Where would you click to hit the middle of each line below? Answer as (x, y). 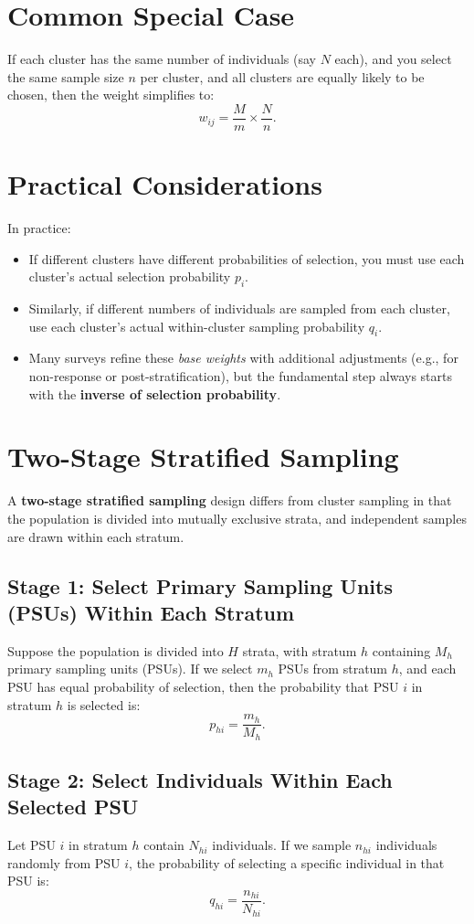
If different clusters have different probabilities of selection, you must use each (247, 258)
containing (401, 650)
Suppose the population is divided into (116, 650)
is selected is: (104, 704)
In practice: (39, 228)
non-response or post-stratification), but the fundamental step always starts (240, 376)
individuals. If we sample (282, 845)
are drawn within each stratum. (96, 536)
